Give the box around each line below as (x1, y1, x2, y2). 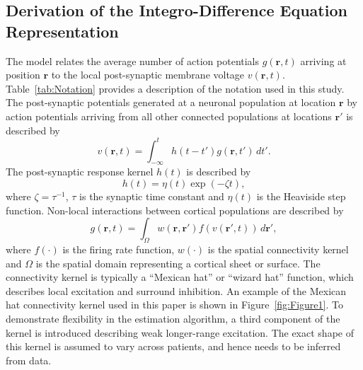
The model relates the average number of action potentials (6, 53, 260, 68)
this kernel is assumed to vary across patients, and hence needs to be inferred (6, 339, 341, 354)
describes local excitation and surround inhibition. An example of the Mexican (6, 283, 347, 298)
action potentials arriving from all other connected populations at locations (6, 108, 332, 123)
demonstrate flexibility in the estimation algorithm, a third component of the (6, 311, 340, 325)
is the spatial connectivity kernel (207, 242, 349, 257)
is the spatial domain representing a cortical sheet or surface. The (35, 255, 321, 270)
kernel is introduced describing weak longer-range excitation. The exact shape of (6, 325, 354, 340)
